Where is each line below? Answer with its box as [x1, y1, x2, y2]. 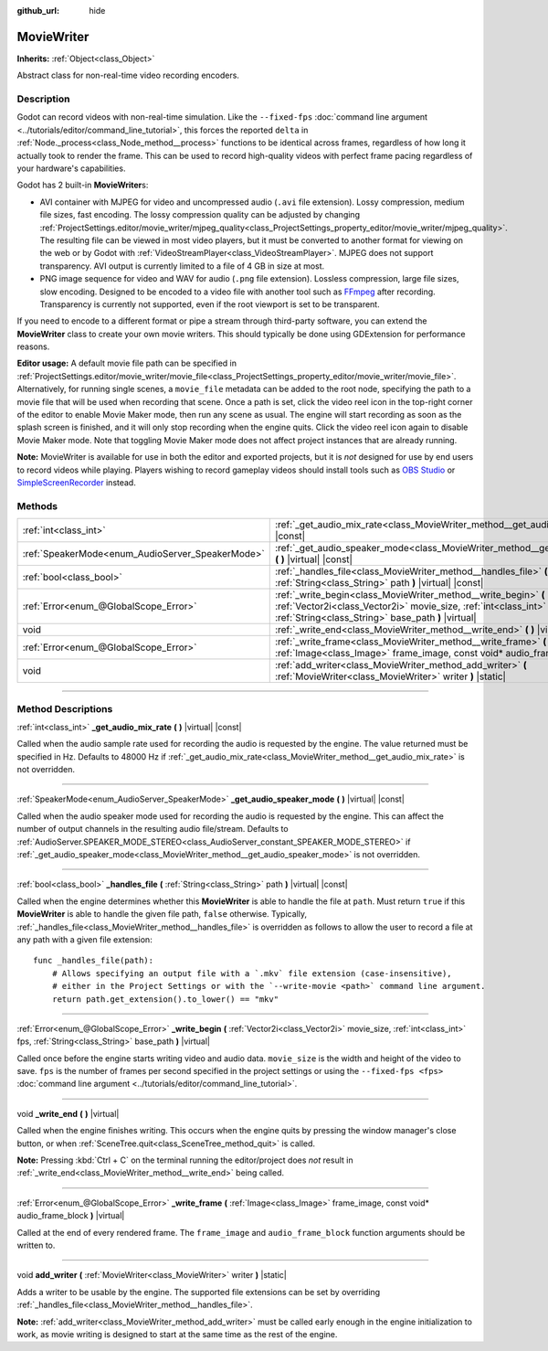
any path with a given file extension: [16, 933, 153, 945]
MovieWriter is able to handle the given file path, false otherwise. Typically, [16, 909, 308, 920]
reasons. [16, 341, 50, 352]
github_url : [16, 5, 59, 16]
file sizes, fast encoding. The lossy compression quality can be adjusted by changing [39, 209, 361, 220]
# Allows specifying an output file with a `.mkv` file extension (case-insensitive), [51, 968, 452, 978]
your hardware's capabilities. [16, 163, 126, 174]
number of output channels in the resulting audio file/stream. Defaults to [16, 824, 289, 835]
